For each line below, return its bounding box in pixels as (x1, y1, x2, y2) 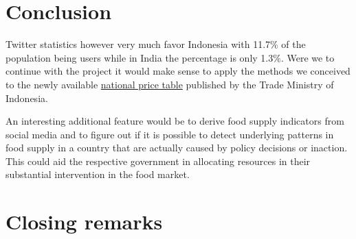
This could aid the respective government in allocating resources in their (5, 153, 311, 168)
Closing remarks (5, 207, 163, 236)
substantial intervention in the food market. (5, 167, 190, 181)
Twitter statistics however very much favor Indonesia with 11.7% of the (5, 37, 306, 51)
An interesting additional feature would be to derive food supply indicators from (5, 114, 344, 128)
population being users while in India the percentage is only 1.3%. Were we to (5, 50, 335, 64)
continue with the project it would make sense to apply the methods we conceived (5, 64, 351, 78)
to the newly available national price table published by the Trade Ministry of (5, 77, 334, 91)
